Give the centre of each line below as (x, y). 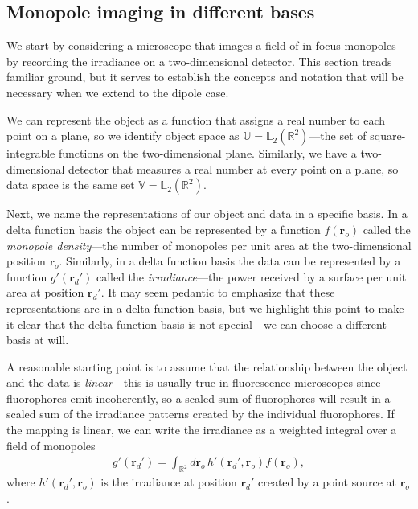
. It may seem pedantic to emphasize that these (218, 292)
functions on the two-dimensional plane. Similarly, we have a (207, 153)
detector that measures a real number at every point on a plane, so (234, 168)
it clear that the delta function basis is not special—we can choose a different (197, 324)
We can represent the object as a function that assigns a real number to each (196, 119)
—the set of (338, 135)
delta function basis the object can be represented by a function (164, 229)
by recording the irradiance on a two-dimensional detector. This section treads (199, 61)
